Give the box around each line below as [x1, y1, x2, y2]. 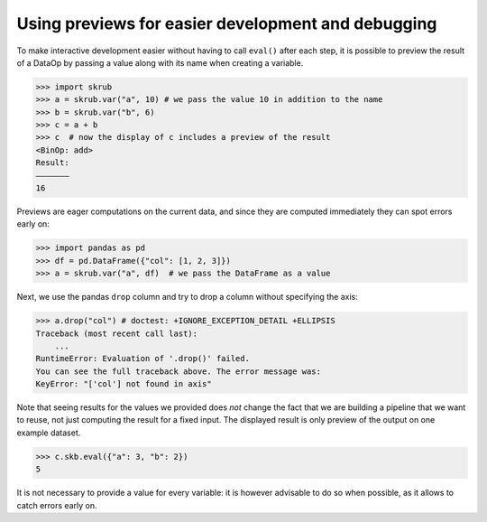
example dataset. [16, 427, 81, 438]
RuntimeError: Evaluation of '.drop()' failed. [35, 353, 250, 364]
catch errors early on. [16, 499, 97, 510]
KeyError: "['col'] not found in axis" [35, 379, 212, 389]
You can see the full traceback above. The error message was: [35, 366, 322, 377]
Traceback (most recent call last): [35, 328, 198, 339]
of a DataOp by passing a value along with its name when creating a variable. [16, 57, 304, 68]
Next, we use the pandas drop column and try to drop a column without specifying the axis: [16, 292, 358, 303]
